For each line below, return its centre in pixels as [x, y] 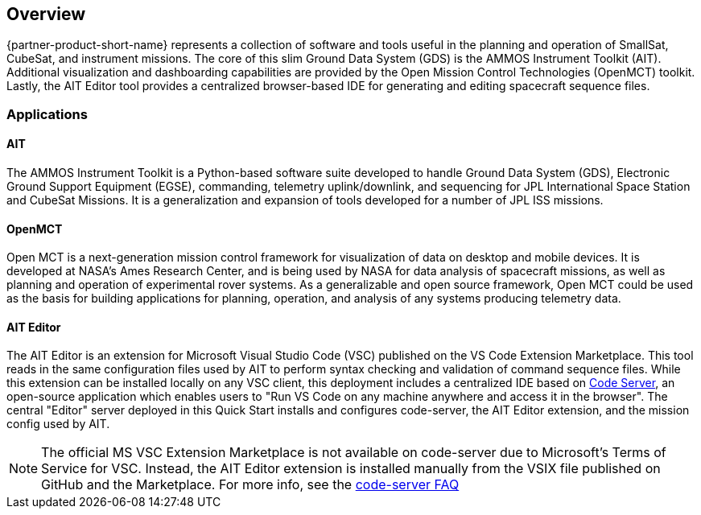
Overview [46, 14]
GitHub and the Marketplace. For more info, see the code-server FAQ [250, 485]
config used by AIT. [58, 424]
